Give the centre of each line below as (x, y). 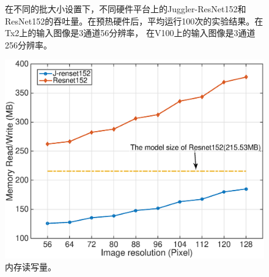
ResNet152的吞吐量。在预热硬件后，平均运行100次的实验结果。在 (134, 21)
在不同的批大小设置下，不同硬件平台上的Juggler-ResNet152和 (126, 9)
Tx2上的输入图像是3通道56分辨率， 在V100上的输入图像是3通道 (130, 33)
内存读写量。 (31, 267)
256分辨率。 (28, 44)
